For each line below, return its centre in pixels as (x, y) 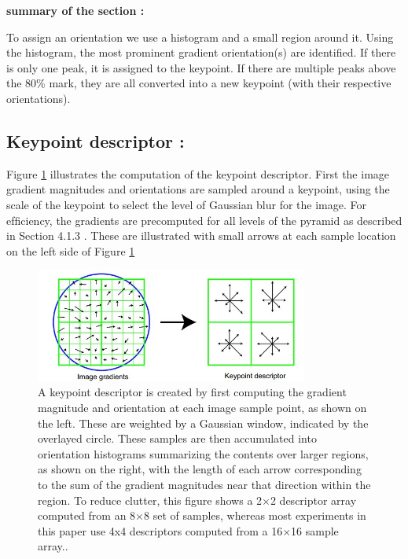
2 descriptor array (313, 500)
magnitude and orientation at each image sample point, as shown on (202, 408)
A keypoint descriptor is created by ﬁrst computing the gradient (192, 392)
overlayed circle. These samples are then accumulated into (177, 438)
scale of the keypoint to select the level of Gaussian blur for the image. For (187, 204)
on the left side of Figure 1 (71, 250)
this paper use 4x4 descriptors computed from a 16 (160, 530)
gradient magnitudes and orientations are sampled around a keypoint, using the (198, 189)
